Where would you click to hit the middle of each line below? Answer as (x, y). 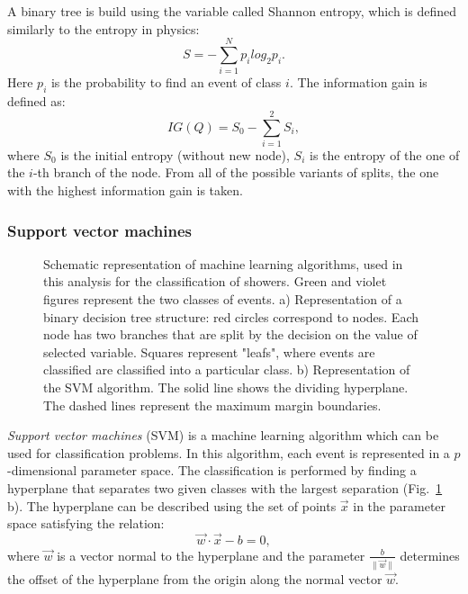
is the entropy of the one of (385, 154)
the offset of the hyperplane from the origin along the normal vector (195, 578)
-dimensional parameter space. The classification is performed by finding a (212, 470)
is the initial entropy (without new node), (175, 154)
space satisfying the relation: (86, 523)
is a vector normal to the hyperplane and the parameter (211, 555)
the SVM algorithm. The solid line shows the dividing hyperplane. (226, 387)
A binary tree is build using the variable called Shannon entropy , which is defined (232, 11)
